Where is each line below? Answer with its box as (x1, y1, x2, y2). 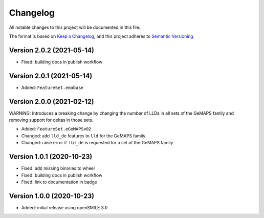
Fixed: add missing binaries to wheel (21, 165, 95, 171)
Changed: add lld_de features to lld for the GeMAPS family (21, 132, 146, 139)
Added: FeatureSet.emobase (21, 85, 84, 90)
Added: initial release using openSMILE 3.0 (21, 204, 108, 210)
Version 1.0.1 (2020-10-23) (9, 153, 92, 161)
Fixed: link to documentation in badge (21, 179, 97, 185)
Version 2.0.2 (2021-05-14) (9, 46, 94, 54)
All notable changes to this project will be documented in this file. (9, 24, 141, 30)
